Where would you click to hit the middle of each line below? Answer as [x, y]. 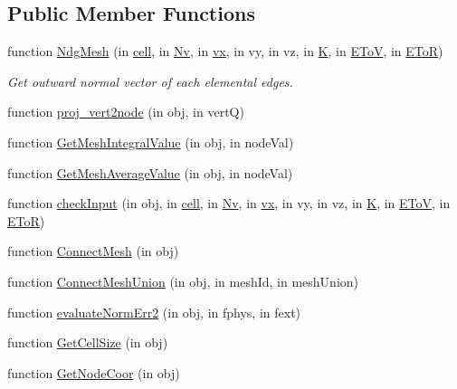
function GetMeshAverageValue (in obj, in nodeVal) [150, 172]
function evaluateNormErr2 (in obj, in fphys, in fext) [154, 312]
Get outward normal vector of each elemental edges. [150, 81]
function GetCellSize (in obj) [88, 342]
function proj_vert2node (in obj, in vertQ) [126, 112]
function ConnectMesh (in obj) [93, 251]
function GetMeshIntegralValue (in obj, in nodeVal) [151, 142]
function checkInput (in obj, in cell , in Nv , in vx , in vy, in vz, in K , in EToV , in [229, 203]
